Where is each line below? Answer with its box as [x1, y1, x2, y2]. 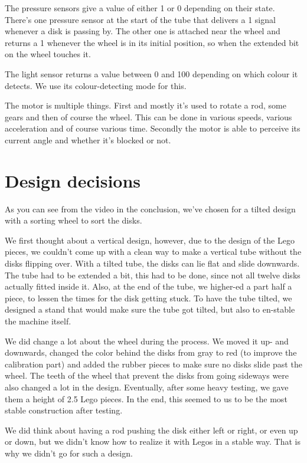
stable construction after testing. [5, 404, 123, 416]
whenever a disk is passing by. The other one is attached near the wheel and [5, 25, 280, 37]
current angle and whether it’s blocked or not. [5, 133, 171, 146]
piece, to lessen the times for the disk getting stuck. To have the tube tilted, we [5, 291, 292, 304]
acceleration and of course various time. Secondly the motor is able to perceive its [5, 122, 301, 134]
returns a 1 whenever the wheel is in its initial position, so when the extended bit [5, 36, 299, 48]
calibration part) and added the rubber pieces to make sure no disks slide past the [5, 357, 302, 370]
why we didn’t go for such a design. [5, 446, 133, 459]
